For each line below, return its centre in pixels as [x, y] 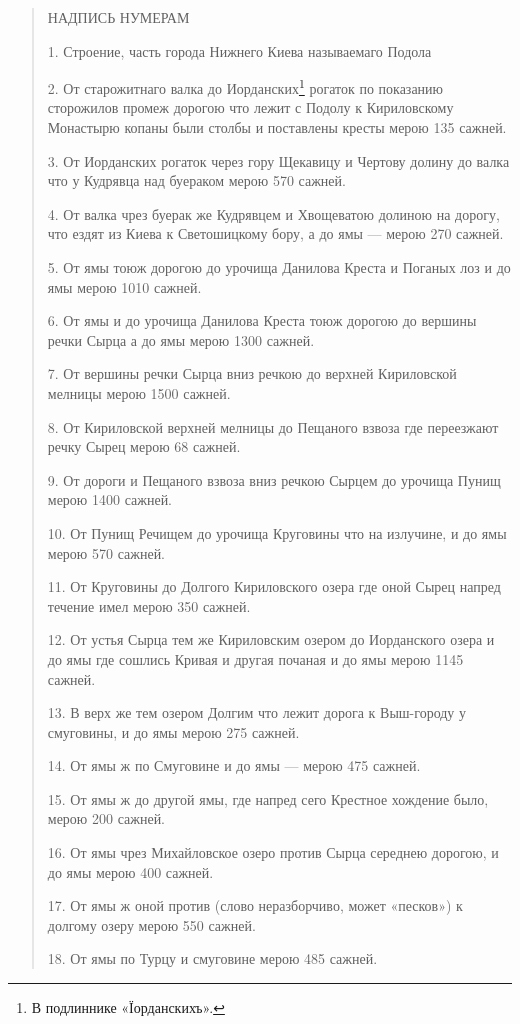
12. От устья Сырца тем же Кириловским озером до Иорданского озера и [271, 639]
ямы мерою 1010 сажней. [124, 286]
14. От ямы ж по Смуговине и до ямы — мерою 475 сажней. [234, 765]
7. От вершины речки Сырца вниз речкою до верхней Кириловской [252, 373]
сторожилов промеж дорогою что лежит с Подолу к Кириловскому [250, 107]
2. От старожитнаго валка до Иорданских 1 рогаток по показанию [245, 86]
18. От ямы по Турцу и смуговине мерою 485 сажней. [212, 958]
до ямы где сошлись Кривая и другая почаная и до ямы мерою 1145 [255, 658]
